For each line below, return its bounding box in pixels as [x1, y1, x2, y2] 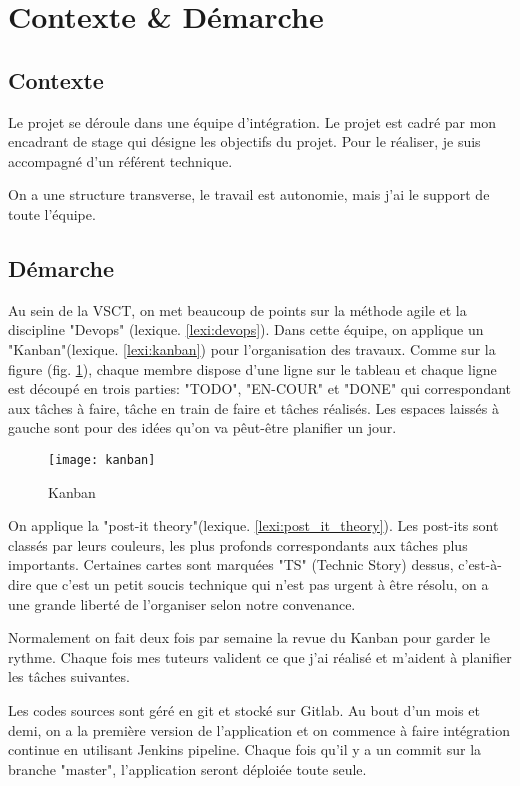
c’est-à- [458, 554, 502, 575]
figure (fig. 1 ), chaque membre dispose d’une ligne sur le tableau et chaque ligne [8, 358, 497, 379]
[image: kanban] [48, 452, 156, 467]
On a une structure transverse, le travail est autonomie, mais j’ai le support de [8, 184, 490, 205]
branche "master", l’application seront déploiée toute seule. [8, 758, 367, 779]
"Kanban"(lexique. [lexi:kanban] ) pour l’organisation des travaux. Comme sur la [8, 338, 496, 359]
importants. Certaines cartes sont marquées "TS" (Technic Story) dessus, [8, 554, 454, 575]
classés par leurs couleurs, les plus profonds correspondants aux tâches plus [8, 534, 468, 555]
